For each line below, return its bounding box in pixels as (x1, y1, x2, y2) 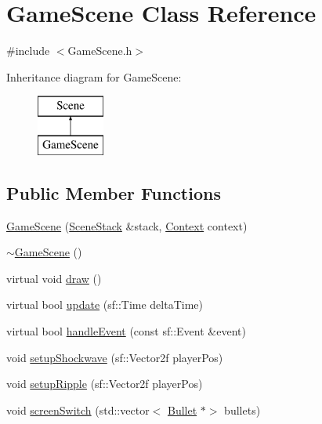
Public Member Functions (6, 180, 221, 205)
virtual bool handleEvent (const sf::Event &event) (6, 323, 246, 339)
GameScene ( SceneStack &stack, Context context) (6, 217, 248, 234)
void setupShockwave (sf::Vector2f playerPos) (6, 349, 223, 365)
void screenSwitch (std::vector (6, 401, 150, 418)
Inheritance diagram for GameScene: (6, 68, 182, 85)
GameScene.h (67, 42, 132, 59)
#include (6, 42, 50, 59)
